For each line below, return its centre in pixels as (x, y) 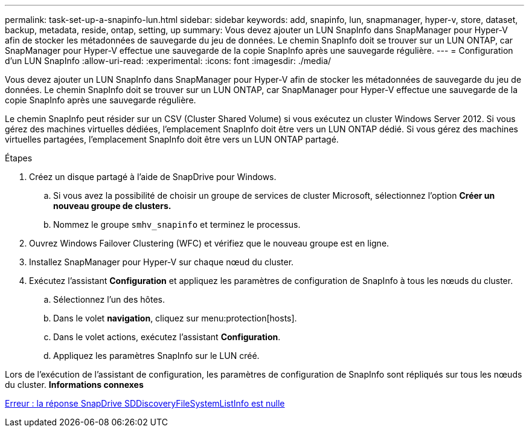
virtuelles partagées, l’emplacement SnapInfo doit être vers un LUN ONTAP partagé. (172, 139)
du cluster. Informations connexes (74, 385)
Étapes (19, 158)
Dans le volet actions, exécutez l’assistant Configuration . (167, 337)
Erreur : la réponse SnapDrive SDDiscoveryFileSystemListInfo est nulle (145, 403)
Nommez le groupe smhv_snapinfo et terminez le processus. (177, 224)
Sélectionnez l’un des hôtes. (109, 299)
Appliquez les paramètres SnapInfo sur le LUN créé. (156, 356)
